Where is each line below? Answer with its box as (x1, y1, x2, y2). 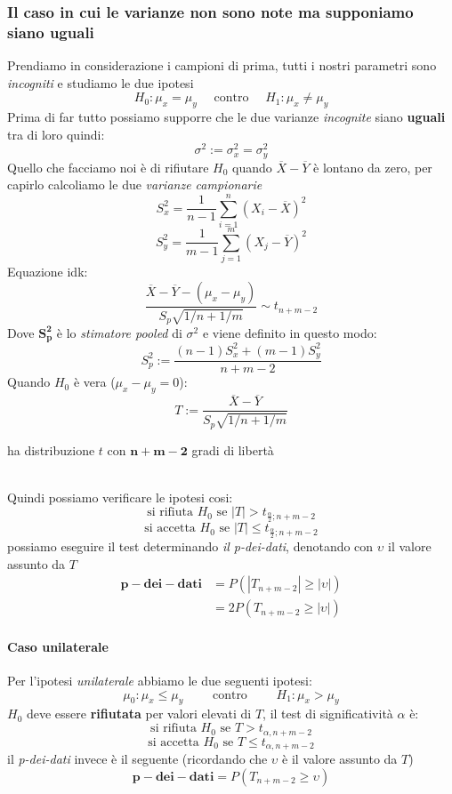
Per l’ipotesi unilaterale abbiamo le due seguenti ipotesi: (7, 671, 312, 690)
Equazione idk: (7, 262, 88, 281)
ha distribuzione (7, 440, 95, 459)
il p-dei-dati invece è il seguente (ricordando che (7, 749, 268, 767)
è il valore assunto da (282, 749, 398, 767)
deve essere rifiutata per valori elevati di (26, 704, 252, 723)
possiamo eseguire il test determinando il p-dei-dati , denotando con (7, 537, 374, 556)
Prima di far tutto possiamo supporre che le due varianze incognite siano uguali (7, 108, 446, 126)
